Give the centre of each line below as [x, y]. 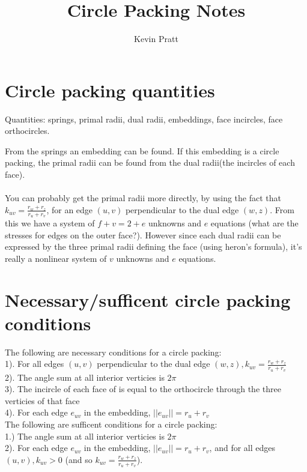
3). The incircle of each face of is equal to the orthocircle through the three [143, 389]
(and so [79, 459]
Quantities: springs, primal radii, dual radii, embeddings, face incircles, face [144, 119]
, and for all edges [242, 448]
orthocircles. [27, 131]
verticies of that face [42, 400]
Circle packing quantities [110, 90]
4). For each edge [36, 412]
